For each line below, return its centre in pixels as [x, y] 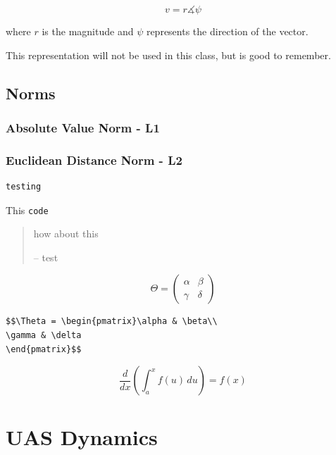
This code [27, 210]
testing [24, 187]
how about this [66, 233]
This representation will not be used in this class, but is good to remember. [168, 55]
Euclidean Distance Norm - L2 [94, 160]
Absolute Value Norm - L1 [83, 127]
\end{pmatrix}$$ [44, 349]
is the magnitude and [88, 31]
